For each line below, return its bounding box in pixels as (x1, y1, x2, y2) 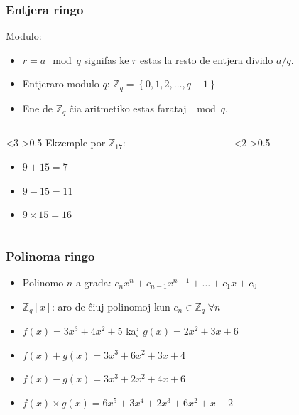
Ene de (22, 100, 53, 115)
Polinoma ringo (6, 247, 95, 264)
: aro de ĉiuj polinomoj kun (51, 298, 170, 313)
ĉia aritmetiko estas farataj (69, 100, 187, 115)
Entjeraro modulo (22, 76, 99, 91)
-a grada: (72, 274, 112, 289)
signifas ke (84, 52, 129, 67)
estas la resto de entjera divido (140, 52, 273, 67)
